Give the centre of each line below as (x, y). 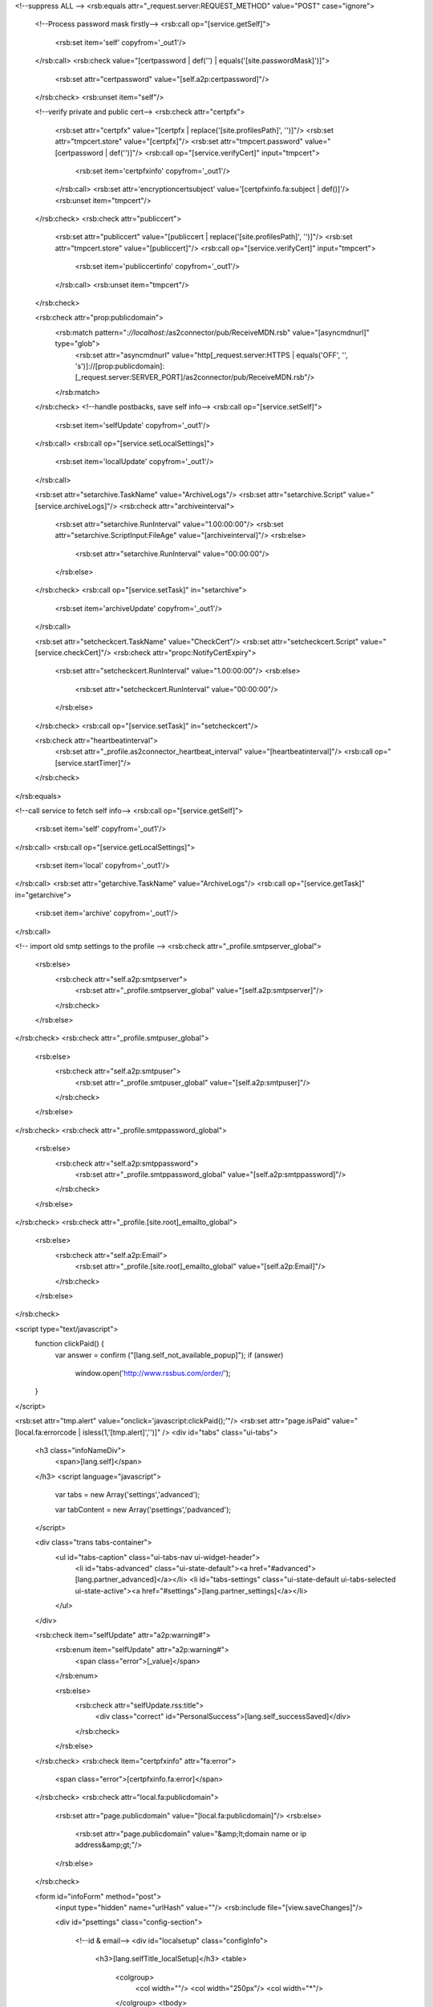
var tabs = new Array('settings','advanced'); (127, 1495)
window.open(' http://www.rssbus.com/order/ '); (153, 1373)
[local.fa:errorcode (46, 1432)
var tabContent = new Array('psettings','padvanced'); (143, 1509)
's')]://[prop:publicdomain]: (119, 366)
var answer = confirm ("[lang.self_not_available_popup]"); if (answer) (169, 1355)
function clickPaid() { (69, 1344)
